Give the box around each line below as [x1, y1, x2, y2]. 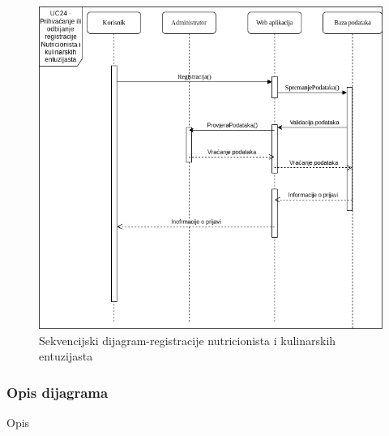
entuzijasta [39, 348, 93, 365]
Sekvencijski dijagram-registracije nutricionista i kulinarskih [39, 331, 336, 348]
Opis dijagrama [6, 382, 109, 402]
